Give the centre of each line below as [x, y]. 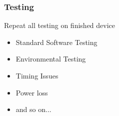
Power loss [32, 92]
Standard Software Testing [56, 42]
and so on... [33, 109]
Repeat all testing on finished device [60, 25]
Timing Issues [37, 75]
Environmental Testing [51, 59]
